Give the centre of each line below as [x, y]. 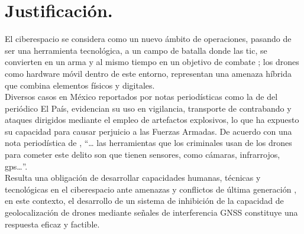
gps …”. [16, 166]
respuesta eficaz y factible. [52, 224]
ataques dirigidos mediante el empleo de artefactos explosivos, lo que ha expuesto [152, 120]
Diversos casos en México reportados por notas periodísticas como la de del [141, 97]
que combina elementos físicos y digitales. [80, 85]
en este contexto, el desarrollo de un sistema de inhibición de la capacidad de [144, 201]
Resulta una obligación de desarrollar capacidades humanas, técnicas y [133, 178]
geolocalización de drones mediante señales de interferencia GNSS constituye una [151, 212]
